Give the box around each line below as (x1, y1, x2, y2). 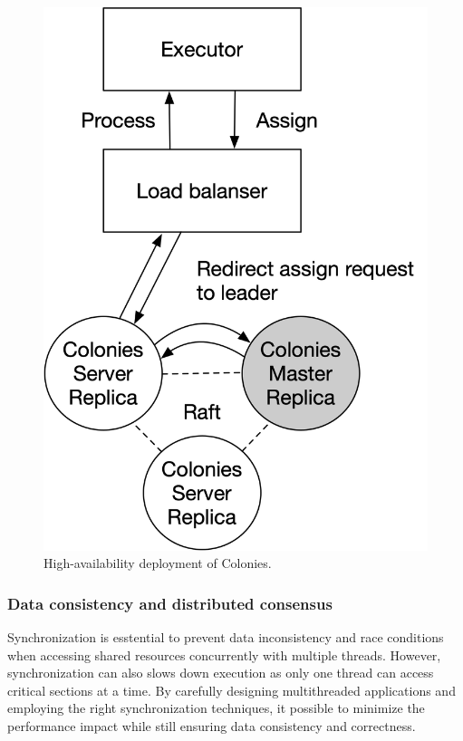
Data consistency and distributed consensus (7, 592, 333, 614)
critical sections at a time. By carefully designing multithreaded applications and (7, 680, 456, 699)
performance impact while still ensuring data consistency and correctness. (7, 717, 416, 736)
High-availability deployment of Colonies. (43, 553, 272, 573)
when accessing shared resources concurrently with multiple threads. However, (7, 645, 441, 664)
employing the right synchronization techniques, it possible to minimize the (7, 698, 425, 717)
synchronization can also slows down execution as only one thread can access (7, 663, 434, 682)
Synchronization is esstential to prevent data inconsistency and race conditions (7, 628, 444, 647)
